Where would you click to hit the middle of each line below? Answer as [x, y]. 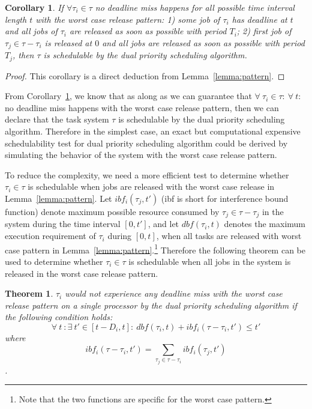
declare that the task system [57, 119]
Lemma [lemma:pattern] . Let [58, 198]
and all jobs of [31, 31]
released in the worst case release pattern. [82, 273]
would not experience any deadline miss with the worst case [174, 293]
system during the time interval [63, 224]
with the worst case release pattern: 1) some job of [128, 19]
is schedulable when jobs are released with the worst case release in [151, 186]
